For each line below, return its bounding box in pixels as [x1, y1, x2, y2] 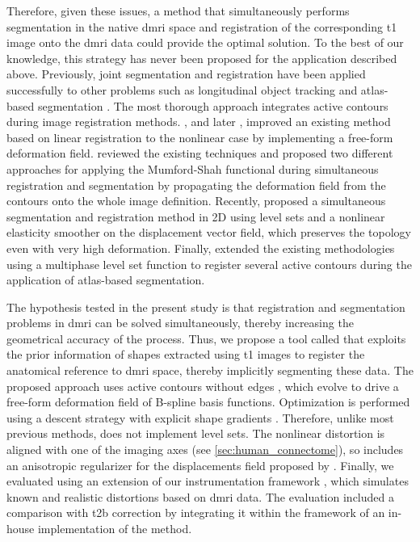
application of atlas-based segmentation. [6, 271, 205, 288]
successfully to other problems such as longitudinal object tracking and [6, 81, 358, 98]
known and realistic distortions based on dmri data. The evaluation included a [6, 488, 394, 505]
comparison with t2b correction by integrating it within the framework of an [6, 504, 385, 521]
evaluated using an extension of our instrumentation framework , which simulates [6, 473, 409, 489]
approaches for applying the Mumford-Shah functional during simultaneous [6, 160, 379, 177]
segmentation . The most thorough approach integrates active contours [37, 97, 388, 114]
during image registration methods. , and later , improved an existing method [6, 113, 391, 130]
